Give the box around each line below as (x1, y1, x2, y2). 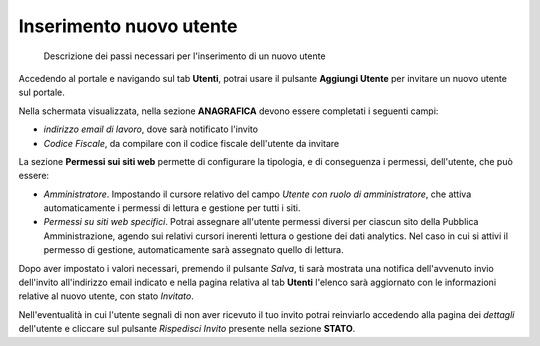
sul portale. (18, 86, 65, 99)
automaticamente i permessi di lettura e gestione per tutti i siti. (43, 202, 301, 214)
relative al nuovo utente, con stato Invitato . (18, 290, 194, 302)
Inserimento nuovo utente (18, 15, 239, 37)
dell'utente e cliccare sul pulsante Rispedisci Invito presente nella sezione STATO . (18, 323, 356, 335)
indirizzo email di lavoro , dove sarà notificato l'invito (43, 123, 259, 135)
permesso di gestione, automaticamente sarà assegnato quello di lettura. (43, 244, 344, 256)
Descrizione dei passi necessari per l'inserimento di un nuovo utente (43, 50, 326, 62)
